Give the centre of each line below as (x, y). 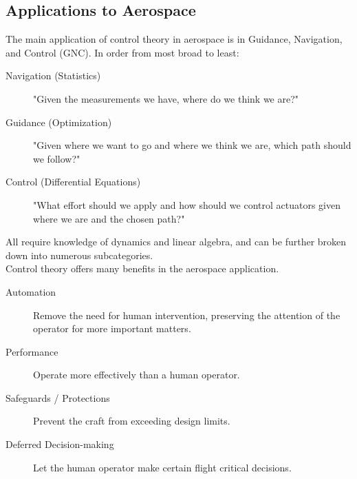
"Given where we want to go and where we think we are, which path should (192, 145)
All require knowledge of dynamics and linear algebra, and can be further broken (176, 242)
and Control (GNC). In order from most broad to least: (122, 52)
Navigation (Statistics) (53, 75)
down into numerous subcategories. (79, 255)
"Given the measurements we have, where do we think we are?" (166, 98)
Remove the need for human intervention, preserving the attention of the (187, 315)
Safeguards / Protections (58, 397)
